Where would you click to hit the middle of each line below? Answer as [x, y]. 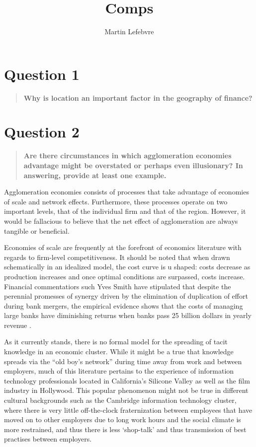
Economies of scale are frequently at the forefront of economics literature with [123, 247]
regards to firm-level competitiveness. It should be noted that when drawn [117, 257]
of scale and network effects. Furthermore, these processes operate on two [116, 201]
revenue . [18, 325]
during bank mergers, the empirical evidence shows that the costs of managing [124, 305]
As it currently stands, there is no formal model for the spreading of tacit [116, 342]
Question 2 [42, 132]
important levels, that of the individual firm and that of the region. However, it [125, 211]
